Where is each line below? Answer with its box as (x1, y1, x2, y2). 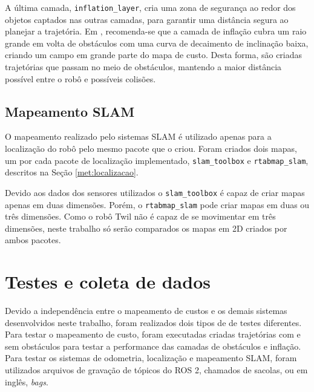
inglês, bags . (5, 375, 48, 388)
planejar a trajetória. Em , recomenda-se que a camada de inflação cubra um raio (5, 25, 307, 38)
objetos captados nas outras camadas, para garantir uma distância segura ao (5, 13, 289, 25)
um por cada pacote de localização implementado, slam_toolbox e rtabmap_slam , (5, 154, 309, 166)
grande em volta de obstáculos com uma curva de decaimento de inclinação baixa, (5, 36, 309, 49)
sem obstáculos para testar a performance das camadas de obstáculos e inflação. (5, 339, 301, 352)
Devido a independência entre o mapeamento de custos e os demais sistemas (5, 304, 287, 317)
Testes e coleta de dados (5, 269, 211, 294)
